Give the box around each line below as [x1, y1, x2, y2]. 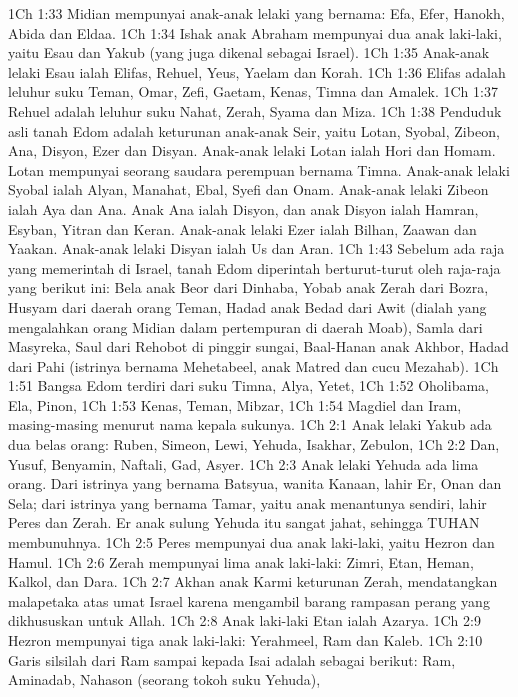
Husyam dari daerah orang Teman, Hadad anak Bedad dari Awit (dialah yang [8, 296, 487, 317]
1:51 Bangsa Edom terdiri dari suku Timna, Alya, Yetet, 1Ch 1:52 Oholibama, [8, 375, 489, 396]
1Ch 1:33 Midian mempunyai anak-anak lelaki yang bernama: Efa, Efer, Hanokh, [8, 3, 505, 23]
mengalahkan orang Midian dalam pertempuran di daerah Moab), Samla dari [8, 316, 483, 337]
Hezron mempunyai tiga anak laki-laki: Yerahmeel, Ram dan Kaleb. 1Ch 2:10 [8, 630, 483, 650]
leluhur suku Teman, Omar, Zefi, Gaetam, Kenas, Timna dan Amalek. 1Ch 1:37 [8, 81, 498, 102]
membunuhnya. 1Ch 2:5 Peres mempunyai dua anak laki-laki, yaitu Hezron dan [8, 532, 495, 553]
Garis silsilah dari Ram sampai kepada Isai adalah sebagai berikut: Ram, [8, 649, 456, 670]
